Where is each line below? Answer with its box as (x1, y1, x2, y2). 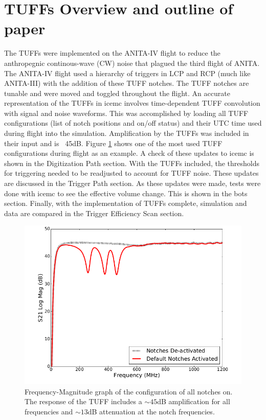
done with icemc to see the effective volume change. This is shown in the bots (4, 188, 248, 198)
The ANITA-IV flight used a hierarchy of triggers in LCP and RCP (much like (4, 67, 251, 78)
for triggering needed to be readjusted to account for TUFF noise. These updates (4, 168, 259, 178)
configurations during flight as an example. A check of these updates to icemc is (4, 148, 254, 158)
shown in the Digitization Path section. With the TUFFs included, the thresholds (4, 157, 260, 168)
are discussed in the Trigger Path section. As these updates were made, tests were (4, 178, 261, 189)
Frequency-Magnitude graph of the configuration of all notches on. (25, 386, 233, 396)
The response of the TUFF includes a (25, 396, 142, 407)
